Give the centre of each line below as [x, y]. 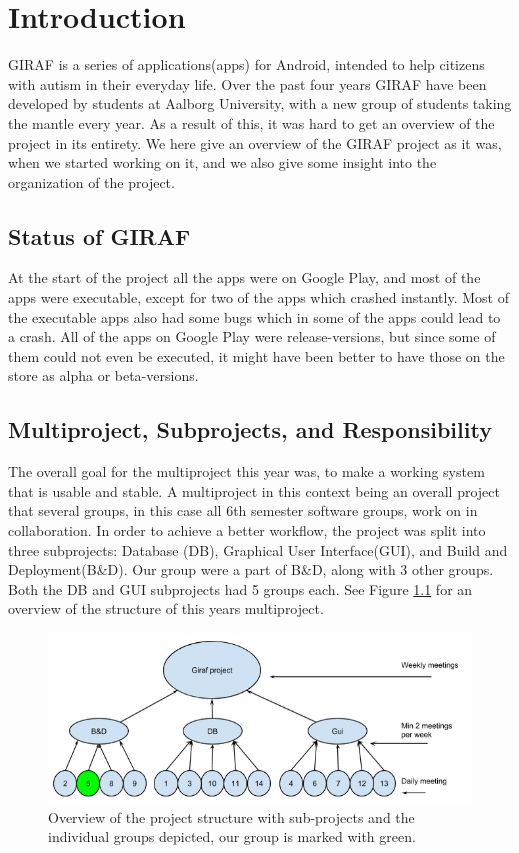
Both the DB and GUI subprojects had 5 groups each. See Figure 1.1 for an [240, 588]
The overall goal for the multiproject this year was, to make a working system [246, 471]
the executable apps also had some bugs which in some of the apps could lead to [254, 316]
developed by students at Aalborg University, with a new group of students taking [260, 103]
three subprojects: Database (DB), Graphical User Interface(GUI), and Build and [258, 549]
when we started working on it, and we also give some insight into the [222, 162]
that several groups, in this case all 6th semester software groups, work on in [243, 510]
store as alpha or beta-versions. [103, 375]
